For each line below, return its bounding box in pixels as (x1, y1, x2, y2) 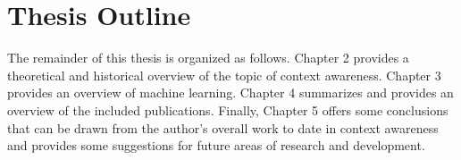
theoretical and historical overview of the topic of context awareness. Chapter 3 (7, 65, 441, 84)
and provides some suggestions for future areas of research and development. (7, 136, 425, 155)
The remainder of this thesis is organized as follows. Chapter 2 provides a (7, 48, 409, 67)
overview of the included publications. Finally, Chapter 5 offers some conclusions (7, 100, 448, 119)
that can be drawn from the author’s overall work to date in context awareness (7, 118, 439, 137)
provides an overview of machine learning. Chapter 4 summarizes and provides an (7, 83, 454, 102)
